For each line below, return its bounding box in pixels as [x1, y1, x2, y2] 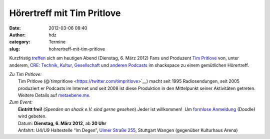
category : [9, 39, 30, 45]
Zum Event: [9, 99, 33, 105]
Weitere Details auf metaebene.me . [18, 92, 91, 98]
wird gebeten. [18, 113, 47, 119]
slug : [9, 45, 20, 52]
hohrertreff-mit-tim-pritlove [48, 45, 105, 52]
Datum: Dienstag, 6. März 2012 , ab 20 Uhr [18, 120, 106, 126]
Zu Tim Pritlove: [9, 71, 42, 77]
